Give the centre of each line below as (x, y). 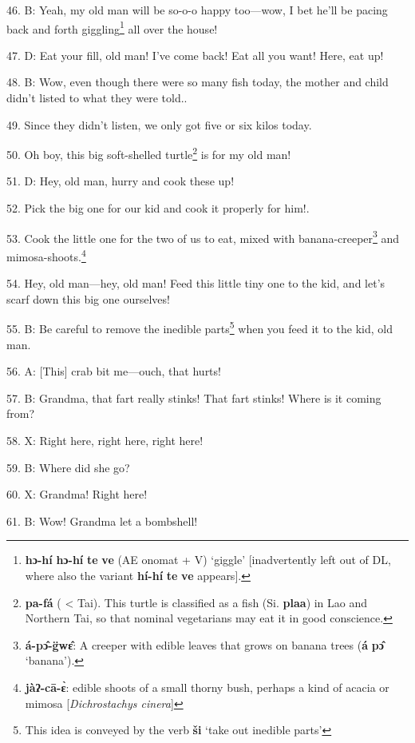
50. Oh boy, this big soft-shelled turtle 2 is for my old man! (149, 153)
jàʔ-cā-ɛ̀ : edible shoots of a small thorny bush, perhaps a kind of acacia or (207, 687)
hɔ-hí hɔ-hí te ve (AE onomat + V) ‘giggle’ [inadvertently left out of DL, (208, 560)
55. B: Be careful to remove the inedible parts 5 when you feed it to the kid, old (200, 327)
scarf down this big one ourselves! (88, 298)
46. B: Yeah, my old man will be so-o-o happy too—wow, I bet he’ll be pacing (197, 10)
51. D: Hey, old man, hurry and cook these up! (121, 181)
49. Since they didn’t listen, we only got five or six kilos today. (159, 124)
